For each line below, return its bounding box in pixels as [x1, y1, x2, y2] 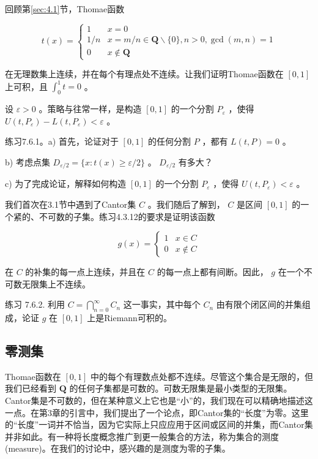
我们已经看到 [5, 382, 56, 395]
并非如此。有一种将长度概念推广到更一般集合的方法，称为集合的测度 [5, 430, 279, 442]
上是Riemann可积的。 [87, 311, 172, 324]
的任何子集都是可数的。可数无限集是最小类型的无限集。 [69, 382, 292, 395]
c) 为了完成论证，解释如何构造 [5, 177, 127, 190]
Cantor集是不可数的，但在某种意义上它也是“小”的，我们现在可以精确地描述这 [5, 394, 313, 407]
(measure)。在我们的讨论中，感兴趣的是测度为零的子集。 [5, 442, 231, 455]
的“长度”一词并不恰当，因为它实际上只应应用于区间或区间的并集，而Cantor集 [5, 418, 313, 431]
